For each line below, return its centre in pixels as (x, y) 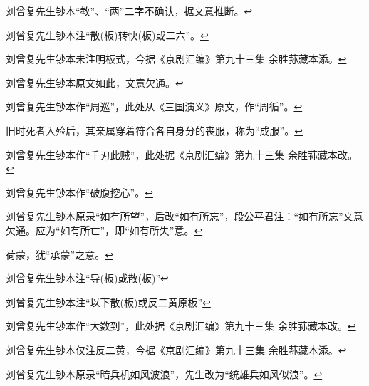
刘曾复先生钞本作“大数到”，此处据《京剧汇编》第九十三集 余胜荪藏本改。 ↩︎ (181, 326)
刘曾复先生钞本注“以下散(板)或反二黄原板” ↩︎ (108, 302)
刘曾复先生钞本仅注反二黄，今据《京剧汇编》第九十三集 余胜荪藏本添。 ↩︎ (176, 349)
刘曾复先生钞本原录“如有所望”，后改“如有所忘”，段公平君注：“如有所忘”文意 (184, 216)
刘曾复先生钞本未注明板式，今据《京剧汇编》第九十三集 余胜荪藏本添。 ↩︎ (176, 59)
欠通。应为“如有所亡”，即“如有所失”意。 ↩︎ (104, 230)
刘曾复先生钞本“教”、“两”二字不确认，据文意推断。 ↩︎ (129, 11)
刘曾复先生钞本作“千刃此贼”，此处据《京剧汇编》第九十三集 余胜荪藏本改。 (182, 154)
